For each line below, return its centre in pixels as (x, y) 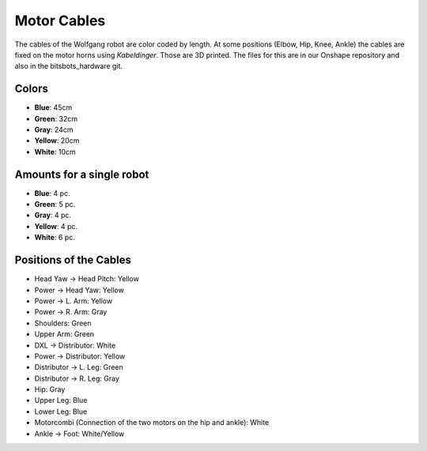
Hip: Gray (50, 389)
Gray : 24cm (54, 130)
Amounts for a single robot (82, 174)
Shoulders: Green (63, 323)
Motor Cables (60, 21)
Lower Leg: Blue (61, 412)
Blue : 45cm (53, 107)
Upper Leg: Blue (61, 400)
